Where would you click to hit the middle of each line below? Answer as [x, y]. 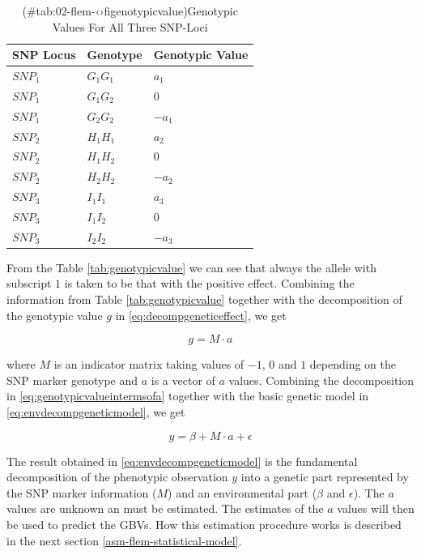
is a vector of [183, 380]
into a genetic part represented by [325, 477]
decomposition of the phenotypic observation [117, 477]
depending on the [353, 364]
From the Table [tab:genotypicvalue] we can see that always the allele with [191, 267]
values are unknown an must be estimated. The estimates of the [165, 508]
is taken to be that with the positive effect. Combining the [209, 283]
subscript [29, 283]
